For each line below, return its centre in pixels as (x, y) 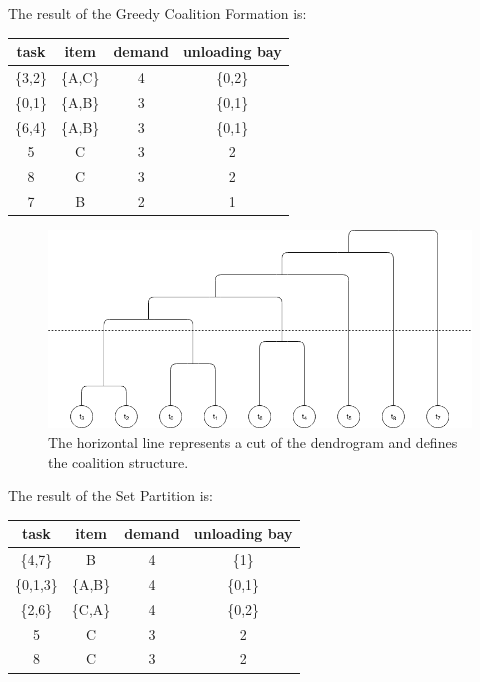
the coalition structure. (118, 461)
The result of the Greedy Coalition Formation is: (157, 13)
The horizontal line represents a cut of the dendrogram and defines (253, 441)
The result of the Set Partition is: (110, 495)
